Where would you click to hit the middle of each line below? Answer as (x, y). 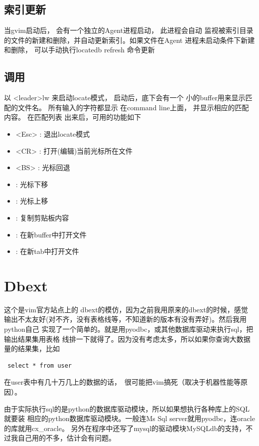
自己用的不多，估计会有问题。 (66, 438)
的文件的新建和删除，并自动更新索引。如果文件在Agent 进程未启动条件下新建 (129, 40)
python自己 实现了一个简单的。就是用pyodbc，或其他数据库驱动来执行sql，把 (129, 329)
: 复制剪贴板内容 (42, 217)
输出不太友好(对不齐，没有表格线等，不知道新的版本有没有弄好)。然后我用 (125, 319)
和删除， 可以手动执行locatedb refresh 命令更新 (79, 50)
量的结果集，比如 (32, 348)
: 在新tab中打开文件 (47, 251)
